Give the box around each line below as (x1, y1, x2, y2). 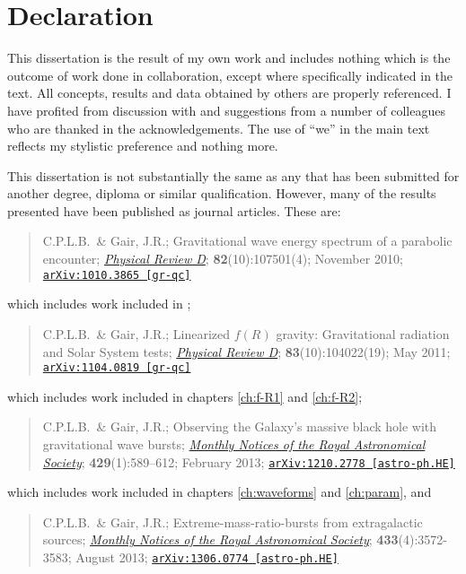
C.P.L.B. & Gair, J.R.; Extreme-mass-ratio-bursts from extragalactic (42, 512, 423, 531)
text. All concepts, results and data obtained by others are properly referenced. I (7, 83, 452, 102)
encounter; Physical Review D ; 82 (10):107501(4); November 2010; (42, 249, 403, 268)
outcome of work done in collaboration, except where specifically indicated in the (7, 65, 453, 84)
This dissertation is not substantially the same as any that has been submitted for (7, 166, 460, 185)
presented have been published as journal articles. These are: (7, 201, 341, 220)
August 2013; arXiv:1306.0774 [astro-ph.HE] (75, 547, 339, 566)
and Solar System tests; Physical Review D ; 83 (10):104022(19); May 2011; (42, 342, 451, 361)
